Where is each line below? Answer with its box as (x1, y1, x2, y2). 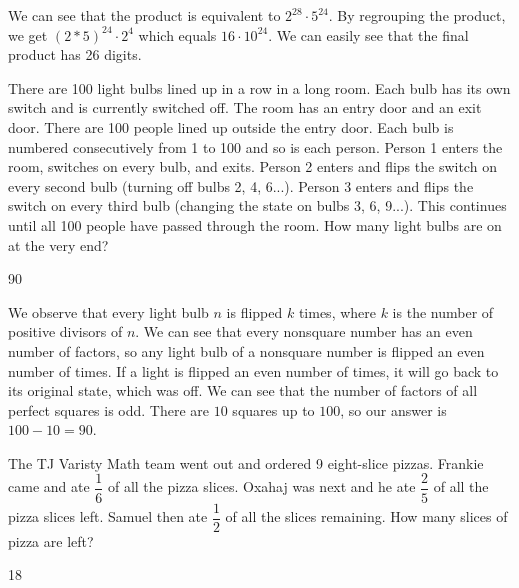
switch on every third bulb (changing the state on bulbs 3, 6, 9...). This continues (8, 195, 507, 216)
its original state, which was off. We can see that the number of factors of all (8, 380, 478, 401)
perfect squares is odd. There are (8, 399, 210, 420)
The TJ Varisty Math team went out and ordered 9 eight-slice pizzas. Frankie (8, 452, 484, 473)
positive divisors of (8, 321, 123, 342)
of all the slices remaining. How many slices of (225, 506, 508, 526)
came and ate (8, 476, 90, 497)
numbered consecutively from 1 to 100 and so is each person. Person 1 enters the (8, 136, 503, 157)
